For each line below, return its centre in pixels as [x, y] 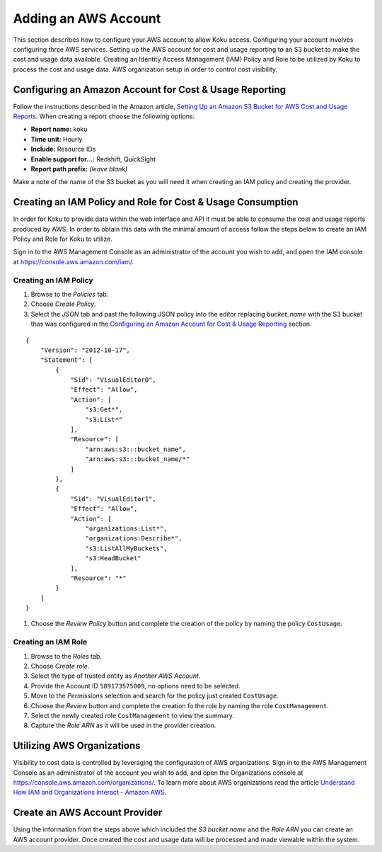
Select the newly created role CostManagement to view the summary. [133, 715]
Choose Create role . [60, 666]
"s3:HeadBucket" [113, 558]
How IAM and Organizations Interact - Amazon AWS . [90, 793]
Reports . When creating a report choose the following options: [104, 116]
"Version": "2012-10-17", [85, 350]
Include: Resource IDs [63, 149]
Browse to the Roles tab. [66, 656]
